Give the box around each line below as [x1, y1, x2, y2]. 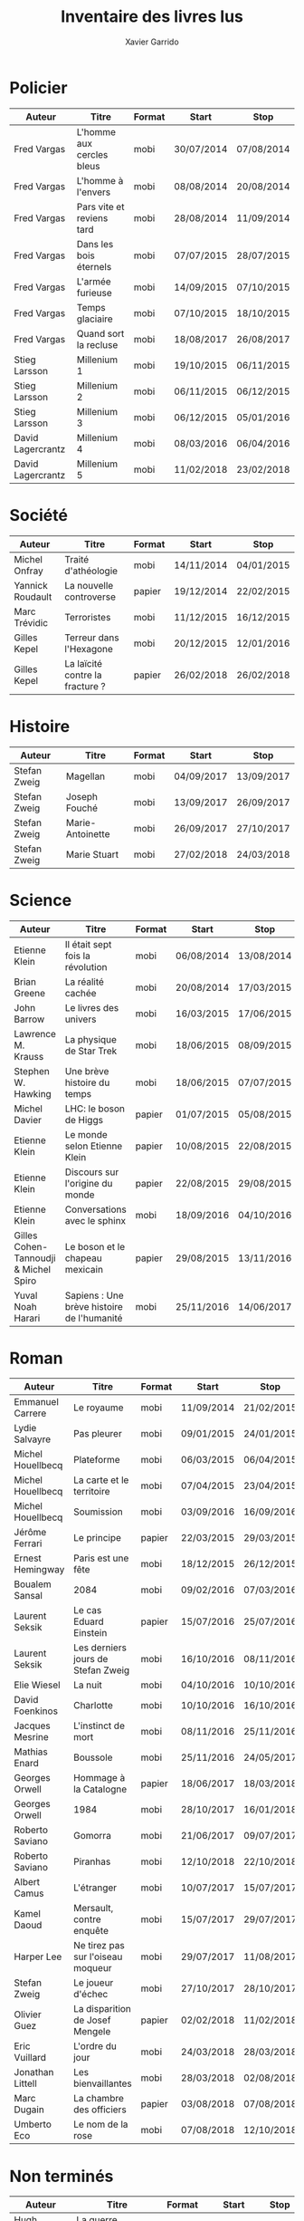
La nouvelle [64, 579, 114, 591]
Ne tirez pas [73, 1939, 125, 1952]
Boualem [14, 1578, 52, 1591]
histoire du [64, 1076, 110, 1089]
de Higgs [64, 1113, 104, 1126]
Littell [14, 2077, 38, 2090]
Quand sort [76, 327, 125, 340]
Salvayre [14, 1433, 52, 1446]
